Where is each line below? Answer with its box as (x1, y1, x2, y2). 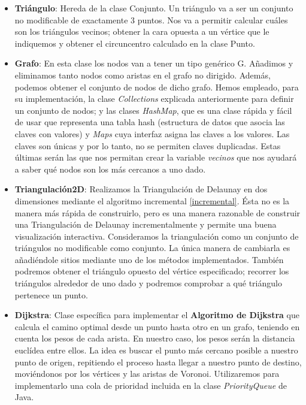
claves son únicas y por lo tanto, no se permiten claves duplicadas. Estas (14, 139, 281, 152)
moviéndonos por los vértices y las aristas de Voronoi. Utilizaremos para (14, 367, 280, 380)
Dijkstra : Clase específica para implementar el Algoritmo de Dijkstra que (14, 309, 299, 321)
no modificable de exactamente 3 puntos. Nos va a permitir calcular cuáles (14, 13, 288, 26)
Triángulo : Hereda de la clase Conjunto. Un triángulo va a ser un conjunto (14, 2, 293, 14)
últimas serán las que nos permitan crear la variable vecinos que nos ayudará (14, 151, 297, 164)
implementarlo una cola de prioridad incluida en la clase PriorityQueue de (14, 379, 287, 391)
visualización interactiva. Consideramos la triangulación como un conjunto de (14, 229, 299, 242)
